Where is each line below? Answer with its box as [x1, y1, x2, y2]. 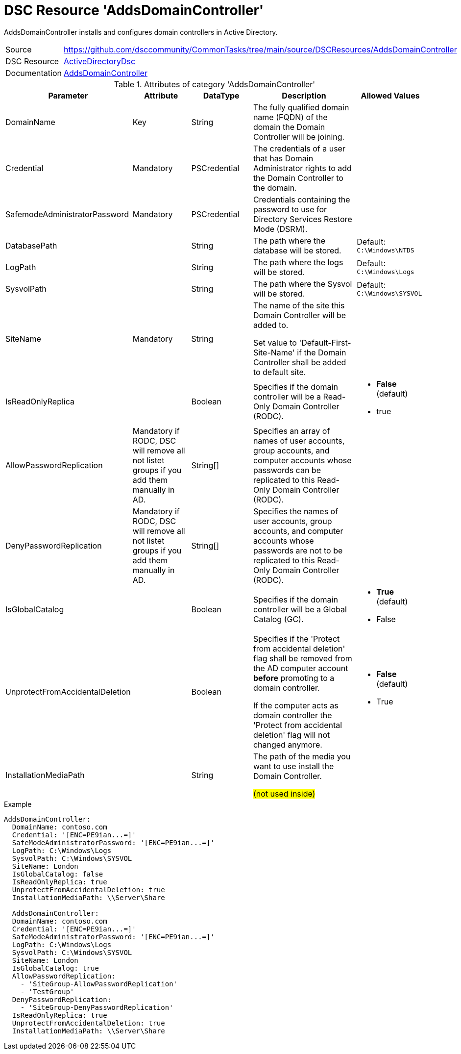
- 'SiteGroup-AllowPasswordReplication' [20, 979, 178, 988]
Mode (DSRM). [253, 224, 308, 234]
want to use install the [253, 761, 334, 771]
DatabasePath [5, 240, 57, 251]
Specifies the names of [253, 506, 339, 516]
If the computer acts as [253, 700, 339, 710]
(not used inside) [253, 788, 315, 799]
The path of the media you [253, 751, 351, 761]
